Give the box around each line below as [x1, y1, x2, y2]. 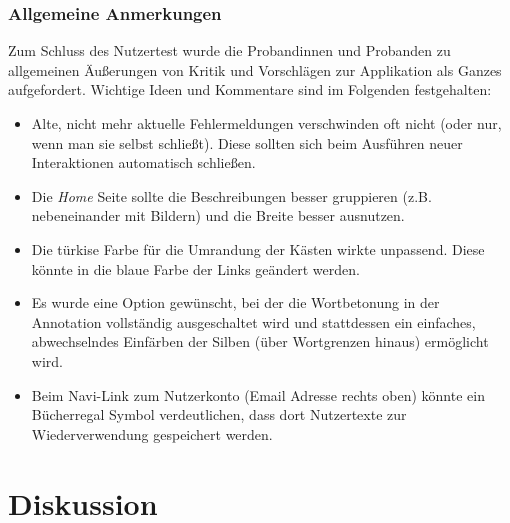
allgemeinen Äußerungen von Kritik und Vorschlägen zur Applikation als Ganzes [8, 59, 502, 80]
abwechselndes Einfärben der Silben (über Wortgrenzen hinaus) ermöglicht [31, 331, 489, 352]
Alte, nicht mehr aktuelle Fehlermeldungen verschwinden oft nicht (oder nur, [31, 113, 502, 133]
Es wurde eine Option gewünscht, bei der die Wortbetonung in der [31, 292, 440, 313]
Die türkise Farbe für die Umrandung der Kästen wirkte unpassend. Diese [31, 238, 485, 259]
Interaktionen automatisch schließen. [31, 152, 256, 173]
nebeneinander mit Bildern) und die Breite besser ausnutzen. [31, 205, 405, 226]
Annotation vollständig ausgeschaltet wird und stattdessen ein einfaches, [31, 311, 476, 332]
